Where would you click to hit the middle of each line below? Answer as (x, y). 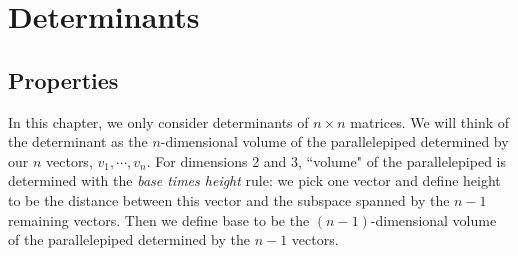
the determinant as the (78, 141)
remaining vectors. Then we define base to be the (159, 219)
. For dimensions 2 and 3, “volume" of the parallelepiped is (326, 160)
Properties (63, 79)
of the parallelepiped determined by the (129, 239)
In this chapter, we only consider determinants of (158, 121)
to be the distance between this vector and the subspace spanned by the (229, 199)
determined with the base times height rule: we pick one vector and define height (254, 180)
